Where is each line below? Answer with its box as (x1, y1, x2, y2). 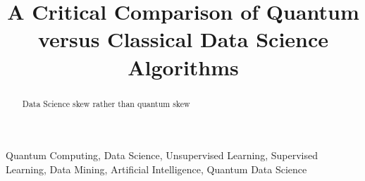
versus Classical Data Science (37, 25, 329, 54)
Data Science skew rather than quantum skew (22, 97, 190, 109)
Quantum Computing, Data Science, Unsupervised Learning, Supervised (6, 148, 318, 163)
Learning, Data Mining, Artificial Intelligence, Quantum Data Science (6, 161, 307, 176)
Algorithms (128, 52, 239, 81)
